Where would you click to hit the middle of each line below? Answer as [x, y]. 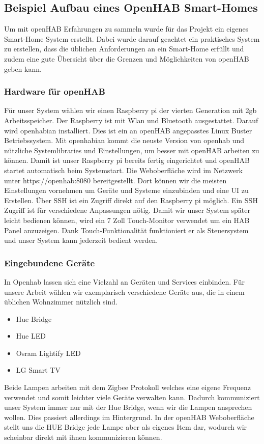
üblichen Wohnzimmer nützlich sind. [61, 302]
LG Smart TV [38, 370]
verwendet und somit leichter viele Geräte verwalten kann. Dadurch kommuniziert [132, 397]
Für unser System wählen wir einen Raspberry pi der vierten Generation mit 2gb [130, 110]
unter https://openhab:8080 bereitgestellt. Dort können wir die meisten [115, 180]
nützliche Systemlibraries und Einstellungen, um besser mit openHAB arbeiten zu [132, 150]
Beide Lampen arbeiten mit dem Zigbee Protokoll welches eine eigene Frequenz [128, 387]
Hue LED [31, 336]
